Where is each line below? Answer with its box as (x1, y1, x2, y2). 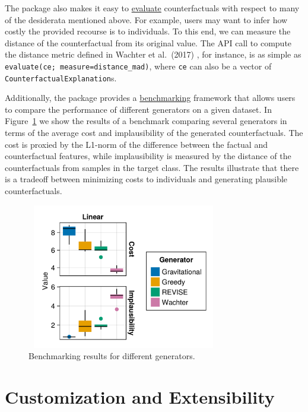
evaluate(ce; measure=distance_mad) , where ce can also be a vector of (5, 59, 272, 72)
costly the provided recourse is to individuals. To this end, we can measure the (5, 25, 291, 37)
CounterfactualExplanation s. (5, 71, 117, 84)
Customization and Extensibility (5, 385, 275, 408)
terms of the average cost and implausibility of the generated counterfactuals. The (5, 126, 303, 139)
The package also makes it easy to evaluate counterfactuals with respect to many (5, 2, 300, 14)
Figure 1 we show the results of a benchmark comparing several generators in (5, 115, 287, 127)
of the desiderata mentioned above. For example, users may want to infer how (5, 13, 288, 26)
